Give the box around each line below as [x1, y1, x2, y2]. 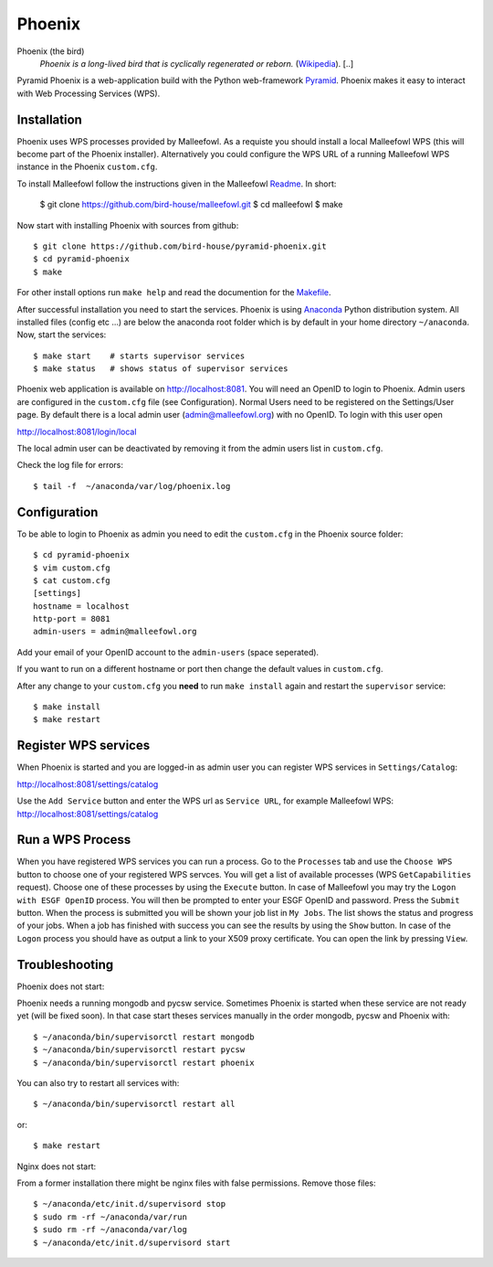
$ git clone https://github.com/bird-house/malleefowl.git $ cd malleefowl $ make [39, 199, 343, 210]
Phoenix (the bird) [16, 46, 85, 57]
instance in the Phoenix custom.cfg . [16, 161, 158, 173]
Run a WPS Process [16, 832, 131, 847]
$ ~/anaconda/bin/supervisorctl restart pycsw [33, 1045, 246, 1055]
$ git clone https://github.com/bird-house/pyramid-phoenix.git [33, 240, 328, 251]
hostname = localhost [33, 601, 130, 612]
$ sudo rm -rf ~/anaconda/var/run [33, 1211, 187, 1222]
